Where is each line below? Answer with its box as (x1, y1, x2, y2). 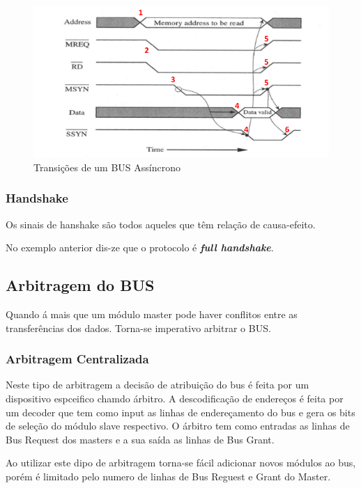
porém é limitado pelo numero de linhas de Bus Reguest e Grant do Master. (6, 469, 331, 483)
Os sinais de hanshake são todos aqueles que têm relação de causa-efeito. (6, 217, 316, 231)
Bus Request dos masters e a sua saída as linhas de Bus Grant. (6, 432, 275, 446)
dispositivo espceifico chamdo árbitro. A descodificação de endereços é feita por (6, 391, 344, 405)
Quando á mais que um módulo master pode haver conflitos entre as (6, 306, 298, 321)
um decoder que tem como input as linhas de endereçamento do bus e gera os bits (6, 404, 355, 419)
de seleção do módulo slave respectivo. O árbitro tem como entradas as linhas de (6, 418, 350, 433)
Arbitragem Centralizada (6, 350, 149, 368)
